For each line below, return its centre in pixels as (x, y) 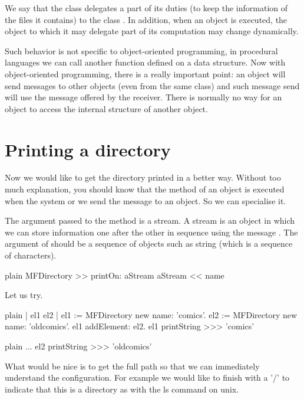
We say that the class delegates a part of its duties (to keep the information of (146, 8)
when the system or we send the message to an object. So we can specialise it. (146, 200)
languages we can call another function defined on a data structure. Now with (145, 62)
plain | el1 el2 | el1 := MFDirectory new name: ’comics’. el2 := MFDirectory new (151, 314)
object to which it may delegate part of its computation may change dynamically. (152, 31)
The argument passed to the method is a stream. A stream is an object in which (150, 220)
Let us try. (24, 295)
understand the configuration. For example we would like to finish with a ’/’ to (147, 377)
